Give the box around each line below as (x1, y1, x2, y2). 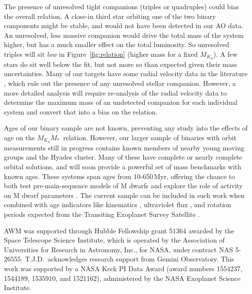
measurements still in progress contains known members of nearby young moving (4, 142, 244, 152)
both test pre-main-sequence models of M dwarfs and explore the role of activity (4, 180, 243, 191)
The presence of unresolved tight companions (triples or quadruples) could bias (4, 1, 239, 11)
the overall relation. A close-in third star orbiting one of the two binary (4, 11, 216, 21)
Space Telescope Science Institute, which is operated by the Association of (4, 235, 225, 245)
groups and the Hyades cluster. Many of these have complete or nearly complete (4, 152, 242, 162)
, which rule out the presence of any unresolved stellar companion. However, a (4, 78, 236, 88)
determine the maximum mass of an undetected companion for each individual (4, 97, 237, 107)
